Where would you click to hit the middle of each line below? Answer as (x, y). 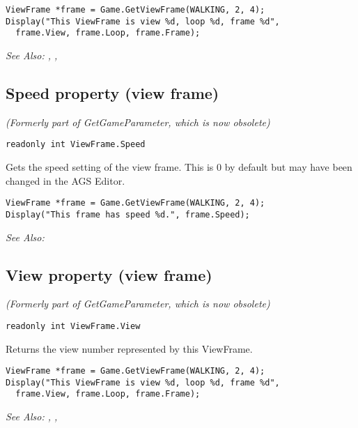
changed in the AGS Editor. (65, 180)
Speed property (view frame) (112, 92)
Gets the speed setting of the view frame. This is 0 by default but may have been (179, 167)
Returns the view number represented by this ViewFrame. (129, 348)
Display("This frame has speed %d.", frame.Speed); (128, 214)
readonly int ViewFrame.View (73, 326)
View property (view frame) (109, 274)
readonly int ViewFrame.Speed (76, 145)
